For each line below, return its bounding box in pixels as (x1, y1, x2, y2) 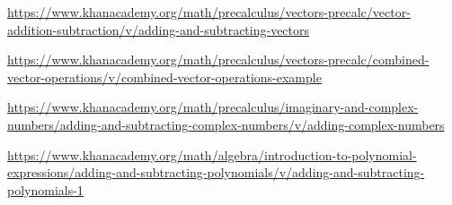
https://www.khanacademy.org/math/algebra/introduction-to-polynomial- (7, 145, 417, 164)
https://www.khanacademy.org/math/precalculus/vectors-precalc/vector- (7, 3, 411, 21)
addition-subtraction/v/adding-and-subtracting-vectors (7, 20, 310, 38)
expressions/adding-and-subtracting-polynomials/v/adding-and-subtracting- (7, 163, 425, 182)
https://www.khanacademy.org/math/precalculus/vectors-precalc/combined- (7, 50, 430, 69)
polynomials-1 (7, 180, 84, 199)
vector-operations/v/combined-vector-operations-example (7, 67, 322, 86)
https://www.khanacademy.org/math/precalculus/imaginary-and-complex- (7, 98, 419, 116)
